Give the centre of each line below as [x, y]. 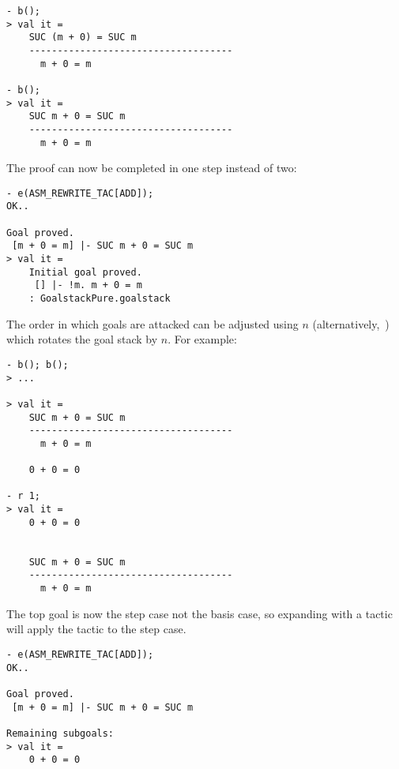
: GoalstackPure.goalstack [100, 299]
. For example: [202, 339]
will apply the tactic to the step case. [96, 629]
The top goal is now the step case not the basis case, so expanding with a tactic [199, 613]
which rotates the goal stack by [82, 339]
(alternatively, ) [351, 323]
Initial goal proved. [85, 272]
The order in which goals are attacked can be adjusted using [152, 323]
